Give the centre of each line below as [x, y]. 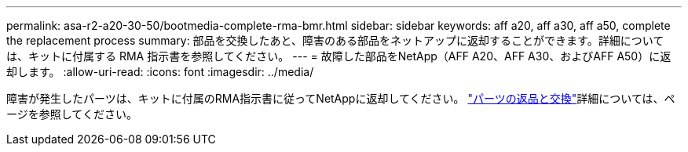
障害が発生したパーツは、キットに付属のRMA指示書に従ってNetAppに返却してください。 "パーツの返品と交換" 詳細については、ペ [341, 98]
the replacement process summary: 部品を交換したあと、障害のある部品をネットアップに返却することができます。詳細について [335, 40]
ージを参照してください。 [72, 114]
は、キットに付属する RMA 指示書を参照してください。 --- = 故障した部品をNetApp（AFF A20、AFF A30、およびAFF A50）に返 [339, 56]
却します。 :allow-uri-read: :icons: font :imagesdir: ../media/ [160, 72]
